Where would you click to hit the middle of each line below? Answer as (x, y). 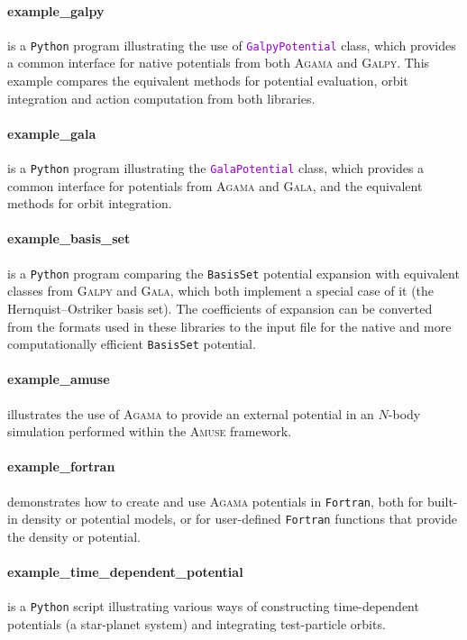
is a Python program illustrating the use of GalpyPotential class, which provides (232, 45)
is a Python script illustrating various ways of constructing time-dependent (213, 606)
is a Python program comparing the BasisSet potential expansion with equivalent (233, 273)
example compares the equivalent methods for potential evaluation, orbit (208, 81)
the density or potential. (74, 536)
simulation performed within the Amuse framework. (150, 431)
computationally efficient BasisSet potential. (132, 344)
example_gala (52, 133)
